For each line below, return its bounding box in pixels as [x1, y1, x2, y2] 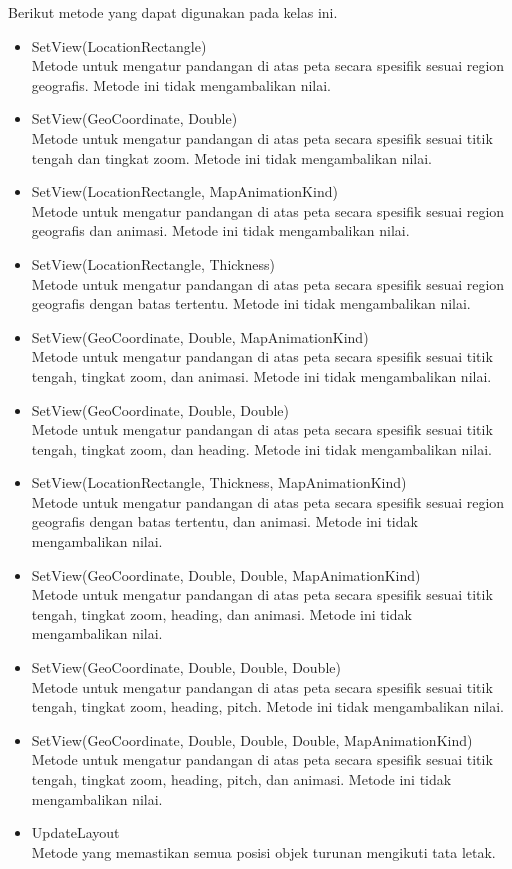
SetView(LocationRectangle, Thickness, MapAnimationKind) [31, 472, 407, 493]
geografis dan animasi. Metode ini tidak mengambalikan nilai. [31, 220, 410, 241]
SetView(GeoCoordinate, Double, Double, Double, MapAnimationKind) [31, 729, 473, 750]
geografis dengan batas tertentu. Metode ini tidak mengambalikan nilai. [31, 293, 471, 314]
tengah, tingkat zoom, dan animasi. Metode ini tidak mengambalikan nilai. [31, 365, 492, 386]
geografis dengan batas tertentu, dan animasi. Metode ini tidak [31, 511, 418, 532]
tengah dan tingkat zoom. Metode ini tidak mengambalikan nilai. [31, 147, 433, 168]
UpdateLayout [31, 822, 120, 843]
